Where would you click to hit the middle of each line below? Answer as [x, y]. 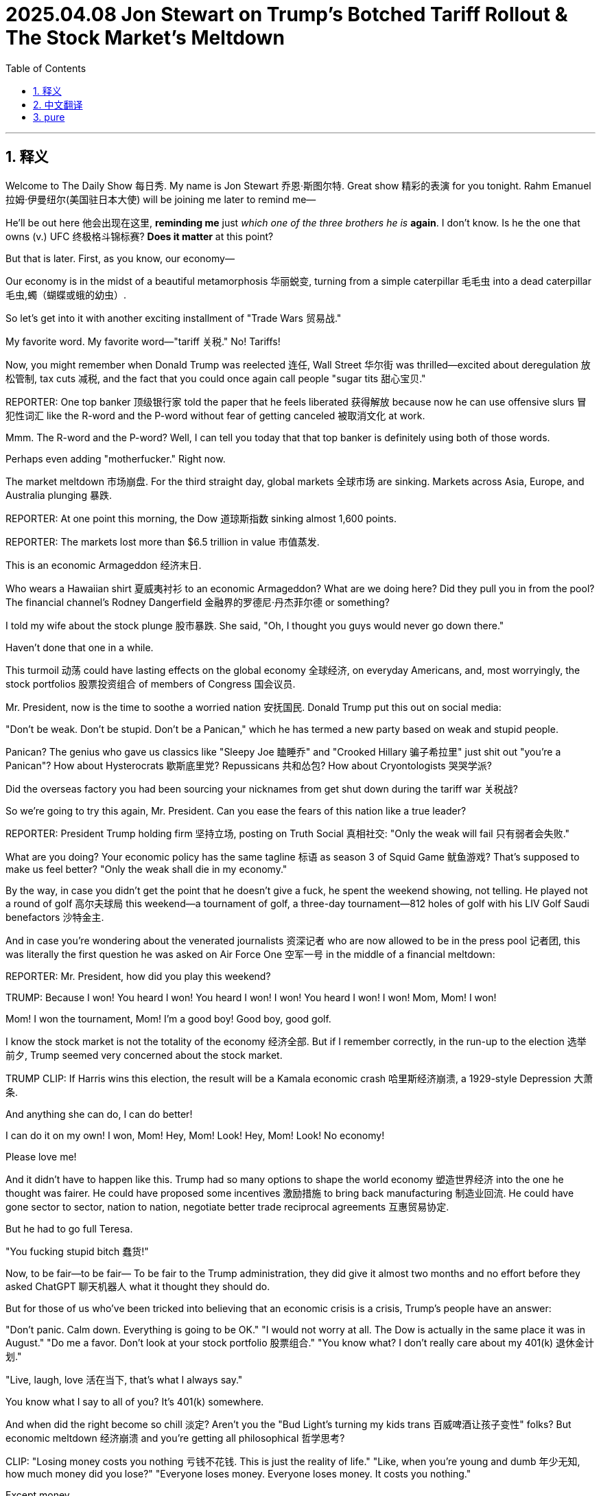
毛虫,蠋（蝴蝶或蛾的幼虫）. [66, 294]
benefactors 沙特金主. [55, 917]
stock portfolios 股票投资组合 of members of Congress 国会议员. [151, 683]
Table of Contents [46, 68]
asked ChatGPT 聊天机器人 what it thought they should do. [138, 1286]
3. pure [49, 117]
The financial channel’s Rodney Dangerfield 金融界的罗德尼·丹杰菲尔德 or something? [198, 602]
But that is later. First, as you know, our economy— [120, 258]
